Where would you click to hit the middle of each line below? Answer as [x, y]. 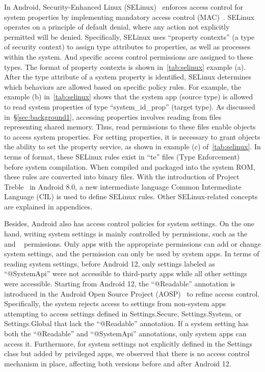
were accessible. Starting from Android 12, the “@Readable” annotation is [120, 284]
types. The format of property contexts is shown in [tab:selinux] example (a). [125, 67]
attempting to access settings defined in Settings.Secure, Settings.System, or [123, 313]
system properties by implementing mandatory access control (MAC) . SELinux [129, 17]
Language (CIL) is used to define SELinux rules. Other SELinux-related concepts [131, 196]
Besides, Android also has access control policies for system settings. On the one [129, 223]
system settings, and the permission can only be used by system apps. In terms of [132, 254]
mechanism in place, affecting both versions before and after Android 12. [118, 363]
